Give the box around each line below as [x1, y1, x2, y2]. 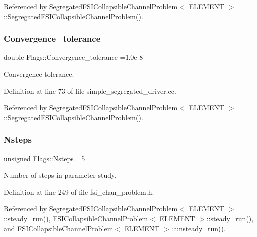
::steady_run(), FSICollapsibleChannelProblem [4, 213, 148, 223]
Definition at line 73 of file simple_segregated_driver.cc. [4, 85, 176, 96]
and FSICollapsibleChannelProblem [4, 223, 113, 233]
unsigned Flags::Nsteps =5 [4, 153, 85, 163]
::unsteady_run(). [171, 223, 226, 233]
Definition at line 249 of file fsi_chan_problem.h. [4, 186, 154, 197]
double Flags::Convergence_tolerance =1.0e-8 [4, 52, 143, 62]
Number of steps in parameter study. [4, 170, 117, 180]
